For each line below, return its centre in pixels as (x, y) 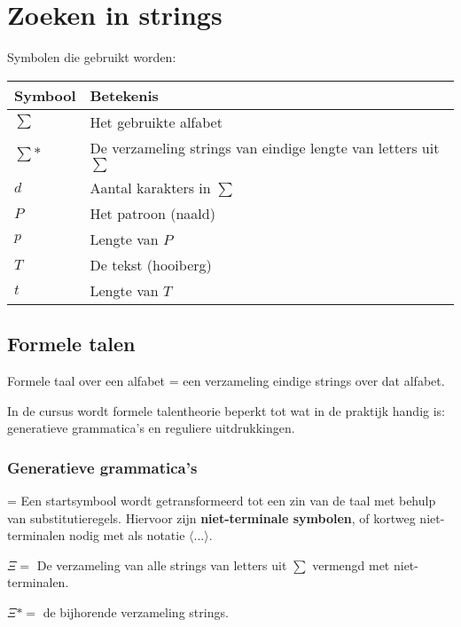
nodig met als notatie (127, 535)
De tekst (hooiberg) (151, 264)
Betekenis (124, 95)
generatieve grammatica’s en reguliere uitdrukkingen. (151, 428)
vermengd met (351, 564)
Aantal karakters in (150, 187)
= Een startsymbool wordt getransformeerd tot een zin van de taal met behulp (222, 500)
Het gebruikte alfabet (156, 121)
